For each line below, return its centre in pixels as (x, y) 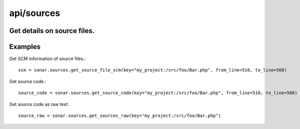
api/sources (35, 13)
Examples (25, 47)
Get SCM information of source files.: (47, 59)
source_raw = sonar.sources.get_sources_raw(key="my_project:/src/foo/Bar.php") (120, 116)
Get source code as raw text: (39, 104)
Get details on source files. (52, 31)
